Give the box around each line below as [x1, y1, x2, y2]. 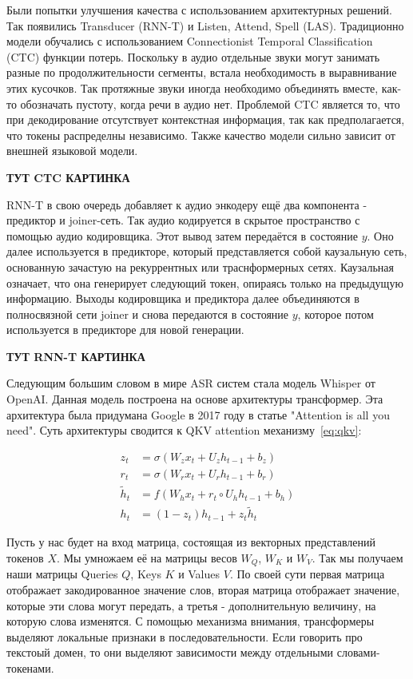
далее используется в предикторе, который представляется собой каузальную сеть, [6, 243, 407, 260]
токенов [6, 550, 44, 566]
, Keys [130, 566, 161, 582]
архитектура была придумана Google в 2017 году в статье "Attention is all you [6, 406, 390, 423]
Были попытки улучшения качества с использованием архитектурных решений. [6, 2, 392, 18]
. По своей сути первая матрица [229, 566, 385, 582]
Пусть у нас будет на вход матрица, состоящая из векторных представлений [6, 534, 376, 550]
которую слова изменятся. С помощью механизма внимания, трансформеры [6, 613, 375, 629]
